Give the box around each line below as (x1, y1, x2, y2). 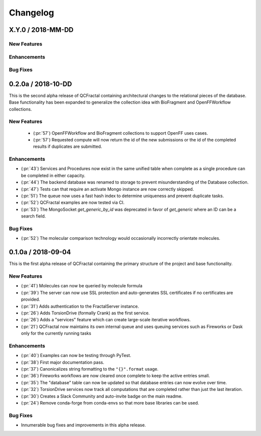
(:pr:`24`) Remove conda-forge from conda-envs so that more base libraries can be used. (21, 400, 199, 405)
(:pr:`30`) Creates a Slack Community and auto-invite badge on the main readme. (21, 393, 183, 399)
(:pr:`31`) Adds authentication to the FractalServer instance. (21, 303, 139, 309)
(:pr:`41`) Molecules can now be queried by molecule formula (21, 283, 143, 289)
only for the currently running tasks (21, 330, 91, 336)
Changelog (9, 7, 54, 18)
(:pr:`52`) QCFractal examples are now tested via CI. (21, 200, 125, 205)
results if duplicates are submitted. (33, 143, 102, 150)
